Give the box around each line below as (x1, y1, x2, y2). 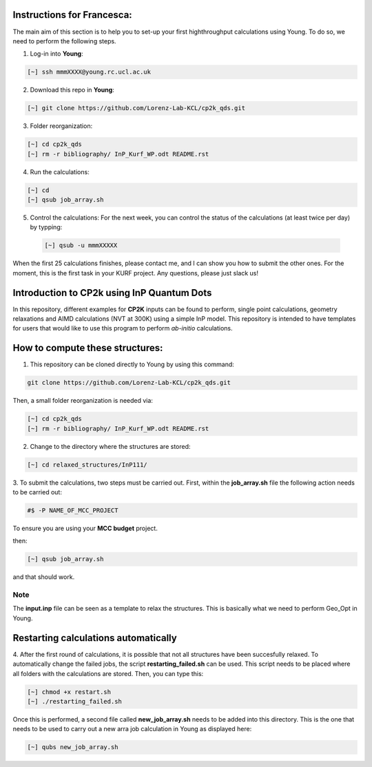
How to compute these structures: (12, 342, 163, 354)
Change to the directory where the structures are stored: (30, 442, 191, 450)
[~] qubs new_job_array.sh (27, 744, 118, 751)
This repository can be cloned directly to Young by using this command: (30, 360, 234, 368)
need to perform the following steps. (12, 36, 116, 45)
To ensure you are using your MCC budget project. (12, 524, 158, 532)
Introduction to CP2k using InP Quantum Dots (12, 286, 212, 299)
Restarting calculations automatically (12, 632, 177, 644)
